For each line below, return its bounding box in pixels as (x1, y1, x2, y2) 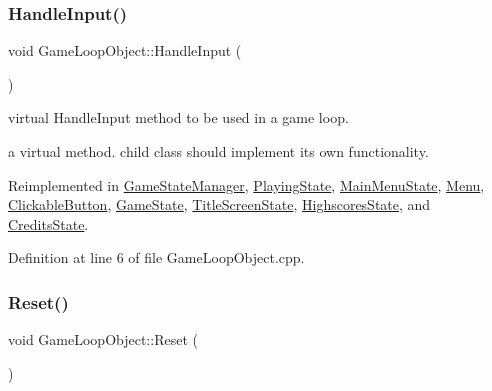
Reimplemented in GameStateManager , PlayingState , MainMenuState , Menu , (8, 174, 485, 195)
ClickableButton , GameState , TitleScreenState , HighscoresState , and (8, 194, 431, 215)
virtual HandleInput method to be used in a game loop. (8, 107, 349, 128)
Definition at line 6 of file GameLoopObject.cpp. (8, 247, 305, 268)
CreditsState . (8, 213, 89, 234)
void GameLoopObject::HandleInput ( (8, 40, 242, 61)
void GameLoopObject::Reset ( (8, 329, 198, 350)
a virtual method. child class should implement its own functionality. (8, 141, 429, 161)
